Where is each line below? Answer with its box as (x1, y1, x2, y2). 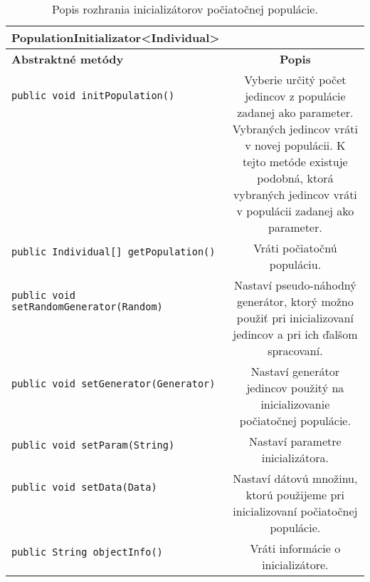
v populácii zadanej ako (236, 203, 354, 219)
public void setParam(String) (11, 439, 175, 451)
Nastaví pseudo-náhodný (233, 277, 356, 293)
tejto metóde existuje (243, 153, 348, 170)
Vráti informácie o (250, 540, 341, 556)
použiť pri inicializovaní (236, 310, 354, 326)
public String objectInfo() (11, 546, 163, 558)
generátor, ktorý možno (237, 293, 354, 310)
